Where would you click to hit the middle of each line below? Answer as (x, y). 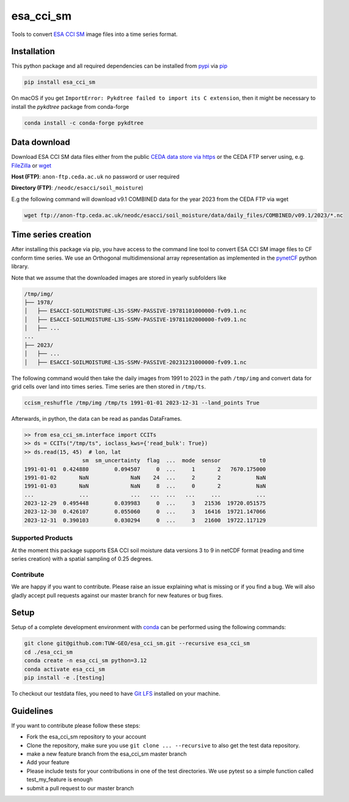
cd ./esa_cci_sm (49, 652)
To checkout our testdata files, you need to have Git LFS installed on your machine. (116, 693)
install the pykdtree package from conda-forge (70, 106)
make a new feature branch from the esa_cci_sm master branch (107, 754)
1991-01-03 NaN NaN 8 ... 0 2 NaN (145, 486)
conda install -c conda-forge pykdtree (84, 123)
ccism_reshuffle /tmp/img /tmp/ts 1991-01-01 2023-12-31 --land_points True (142, 403)
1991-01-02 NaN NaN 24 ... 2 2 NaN (145, 477)
